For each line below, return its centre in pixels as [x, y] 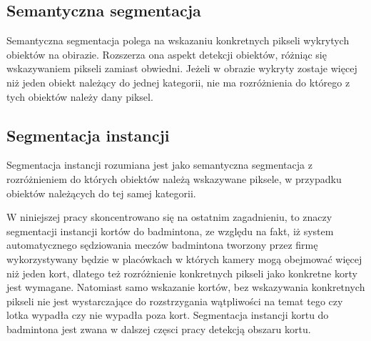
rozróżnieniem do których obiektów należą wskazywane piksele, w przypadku [174, 178]
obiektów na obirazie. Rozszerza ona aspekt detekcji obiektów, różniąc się [167, 54]
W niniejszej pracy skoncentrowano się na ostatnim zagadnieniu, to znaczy [169, 217]
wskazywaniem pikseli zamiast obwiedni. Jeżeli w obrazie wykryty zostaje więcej [182, 68]
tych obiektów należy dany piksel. [80, 96]
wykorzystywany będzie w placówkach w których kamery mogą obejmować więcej [184, 258]
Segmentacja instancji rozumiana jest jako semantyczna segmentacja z [159, 165]
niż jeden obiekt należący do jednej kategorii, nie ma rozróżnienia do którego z [178, 82]
